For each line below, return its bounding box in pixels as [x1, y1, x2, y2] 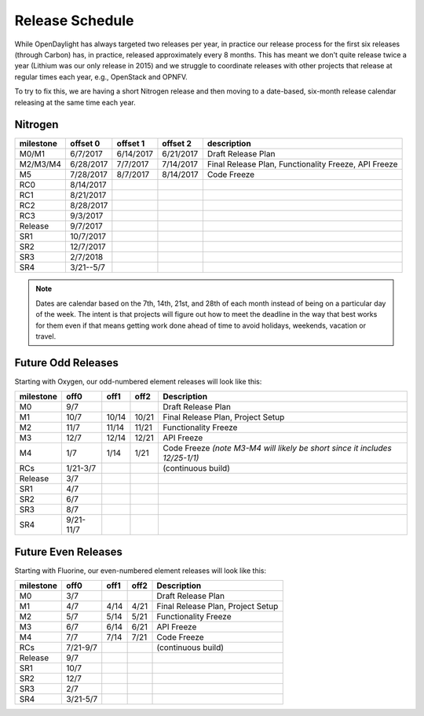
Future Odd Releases [14, 356, 119, 369]
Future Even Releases [14, 545, 123, 558]
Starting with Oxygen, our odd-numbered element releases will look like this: [14, 376, 262, 386]
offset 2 [162, 138, 192, 149]
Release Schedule [14, 12, 134, 29]
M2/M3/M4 [19, 159, 62, 170]
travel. [35, 331, 57, 341]
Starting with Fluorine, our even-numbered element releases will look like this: [14, 566, 267, 575]
